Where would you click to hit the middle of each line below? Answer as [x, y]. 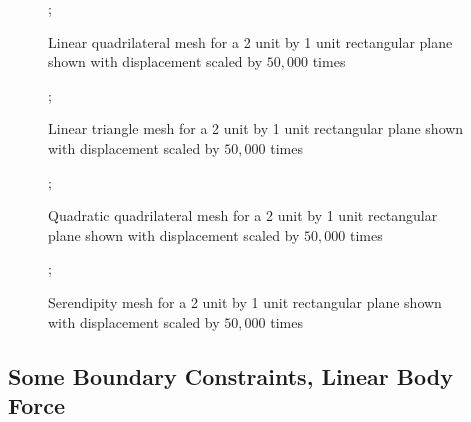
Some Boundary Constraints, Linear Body [230, 375]
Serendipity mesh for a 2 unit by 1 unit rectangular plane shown [245, 301]
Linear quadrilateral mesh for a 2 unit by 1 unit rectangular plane [250, 41]
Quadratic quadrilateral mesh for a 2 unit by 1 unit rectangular [243, 215]
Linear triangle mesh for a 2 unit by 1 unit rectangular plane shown [256, 128]
